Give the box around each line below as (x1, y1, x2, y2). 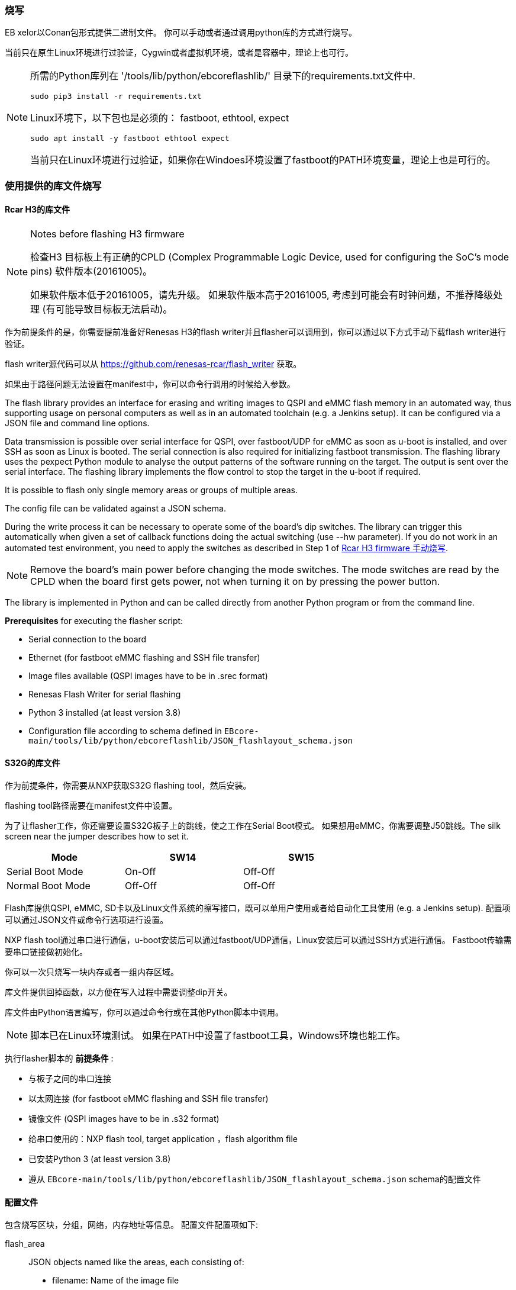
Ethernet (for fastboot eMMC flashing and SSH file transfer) (28, 652, 260, 662)
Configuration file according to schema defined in (28, 725, 222, 736)
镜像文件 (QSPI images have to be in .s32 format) (28, 1114, 220, 1124)
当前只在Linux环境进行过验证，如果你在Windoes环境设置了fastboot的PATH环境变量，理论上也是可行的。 (30, 154, 496, 166)
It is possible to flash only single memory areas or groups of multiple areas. (5, 484, 298, 495)
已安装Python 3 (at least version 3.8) (28, 1154, 171, 1164)
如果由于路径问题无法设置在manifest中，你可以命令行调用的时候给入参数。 (5, 378, 295, 389)
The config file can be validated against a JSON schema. (5, 503, 226, 513)
